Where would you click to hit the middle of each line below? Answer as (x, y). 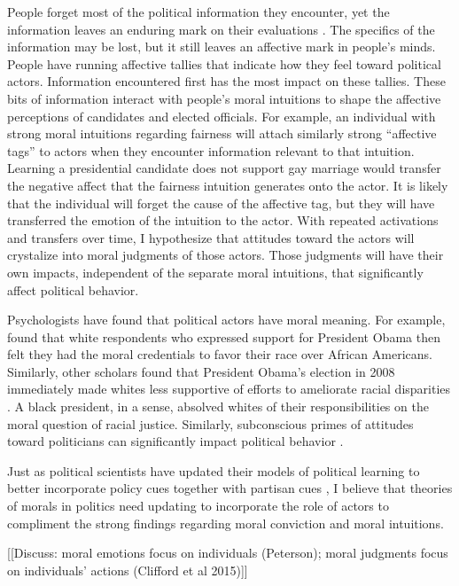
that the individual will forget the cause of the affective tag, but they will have (221, 203)
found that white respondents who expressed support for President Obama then (224, 336)
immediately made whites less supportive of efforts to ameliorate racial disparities (229, 389)
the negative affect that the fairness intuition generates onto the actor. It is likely (228, 185)
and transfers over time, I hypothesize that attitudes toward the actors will (211, 237)
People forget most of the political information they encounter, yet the (198, 12)
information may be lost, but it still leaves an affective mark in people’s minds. (222, 47)
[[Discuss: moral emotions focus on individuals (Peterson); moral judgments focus (228, 553)
